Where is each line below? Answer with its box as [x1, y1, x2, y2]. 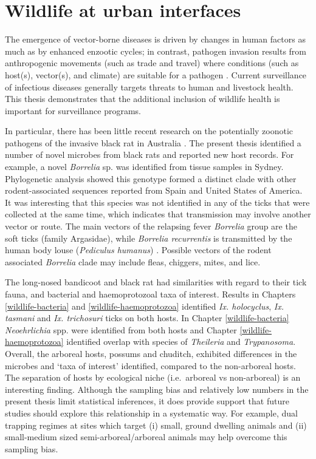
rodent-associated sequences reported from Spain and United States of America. [5, 184, 303, 197]
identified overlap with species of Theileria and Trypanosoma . [66, 335, 296, 348]
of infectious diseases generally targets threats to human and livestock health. [5, 80, 294, 93]
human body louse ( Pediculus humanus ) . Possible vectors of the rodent [5, 243, 272, 256]
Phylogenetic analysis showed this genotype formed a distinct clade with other [5, 172, 297, 185]
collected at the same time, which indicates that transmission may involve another [5, 208, 311, 220]
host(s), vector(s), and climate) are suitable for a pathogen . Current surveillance [5, 68, 307, 81]
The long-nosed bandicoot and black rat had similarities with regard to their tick [5, 276, 307, 288]
